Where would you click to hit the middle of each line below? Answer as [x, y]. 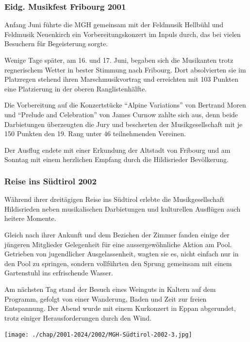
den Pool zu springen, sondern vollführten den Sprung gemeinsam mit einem [118, 263]
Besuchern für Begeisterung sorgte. [56, 44]
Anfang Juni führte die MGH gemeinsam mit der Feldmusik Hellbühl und [114, 25]
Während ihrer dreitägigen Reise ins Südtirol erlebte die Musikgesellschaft [115, 199]
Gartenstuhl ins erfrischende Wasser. [59, 273]
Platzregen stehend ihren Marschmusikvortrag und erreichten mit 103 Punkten [121, 79]
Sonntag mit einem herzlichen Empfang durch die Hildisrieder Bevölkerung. [117, 159]
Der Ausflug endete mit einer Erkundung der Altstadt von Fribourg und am [117, 150]
